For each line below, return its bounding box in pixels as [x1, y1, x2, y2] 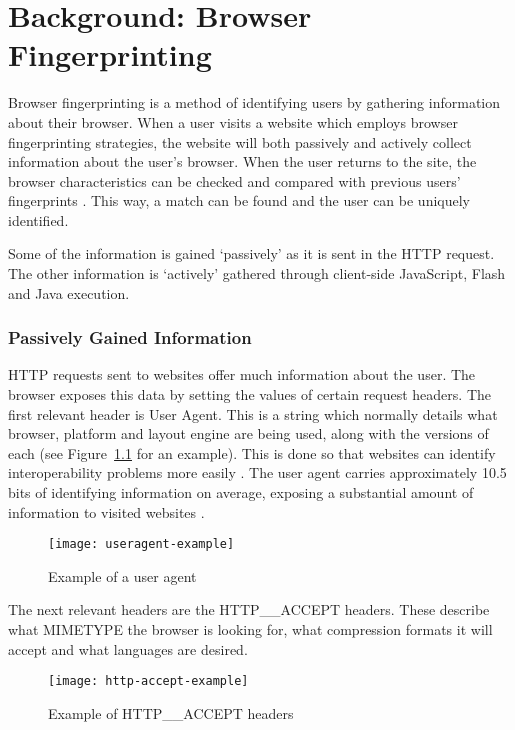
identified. [8, 209, 69, 230]
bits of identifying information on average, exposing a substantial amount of [8, 482, 474, 503]
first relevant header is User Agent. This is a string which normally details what [8, 403, 498, 424]
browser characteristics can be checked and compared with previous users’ [8, 170, 461, 191]
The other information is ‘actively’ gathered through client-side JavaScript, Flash [8, 263, 506, 284]
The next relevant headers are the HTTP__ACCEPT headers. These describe [8, 599, 490, 620]
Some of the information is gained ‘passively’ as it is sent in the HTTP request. [8, 243, 495, 264]
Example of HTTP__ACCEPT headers [48, 702, 294, 723]
